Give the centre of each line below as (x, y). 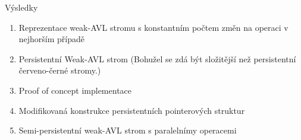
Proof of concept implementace (75, 90)
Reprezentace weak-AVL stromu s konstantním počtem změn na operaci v (153, 27)
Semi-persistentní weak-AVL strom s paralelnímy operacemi (128, 130)
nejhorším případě (52, 39)
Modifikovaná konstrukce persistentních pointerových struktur (132, 110)
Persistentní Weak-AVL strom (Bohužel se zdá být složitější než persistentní (157, 58)
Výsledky (21, 7)
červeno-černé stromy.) (60, 70)
